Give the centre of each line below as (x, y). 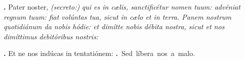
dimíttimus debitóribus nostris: (51, 36)
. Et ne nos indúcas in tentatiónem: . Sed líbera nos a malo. (99, 53)
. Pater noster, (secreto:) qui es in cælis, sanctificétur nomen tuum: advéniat (122, 7)
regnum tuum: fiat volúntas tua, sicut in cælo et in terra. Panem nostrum (118, 16)
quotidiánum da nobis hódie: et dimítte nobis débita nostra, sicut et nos (114, 26)
